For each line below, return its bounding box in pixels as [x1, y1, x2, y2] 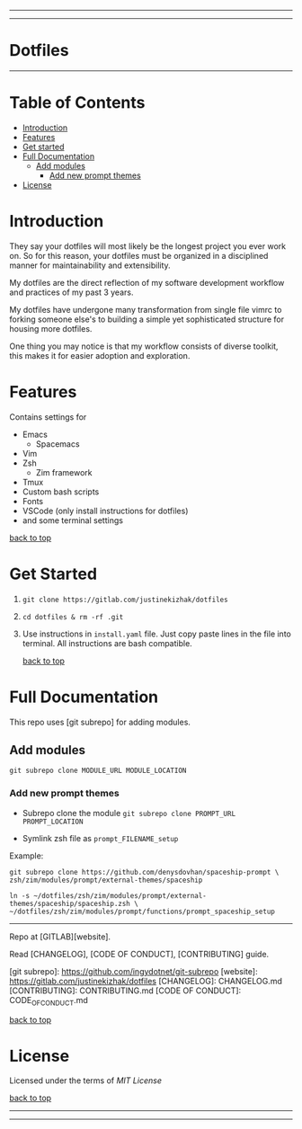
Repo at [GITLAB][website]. [9, 931, 111, 942]
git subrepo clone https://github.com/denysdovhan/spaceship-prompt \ [9, 867, 280, 876]
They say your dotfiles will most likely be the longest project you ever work [9, 240, 286, 252]
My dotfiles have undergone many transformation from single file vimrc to [9, 304, 282, 315]
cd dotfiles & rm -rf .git [22, 612, 124, 621]
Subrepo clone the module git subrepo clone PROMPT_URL [22, 807, 236, 818]
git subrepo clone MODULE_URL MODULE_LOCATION [9, 766, 187, 776]
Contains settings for [9, 411, 87, 422]
